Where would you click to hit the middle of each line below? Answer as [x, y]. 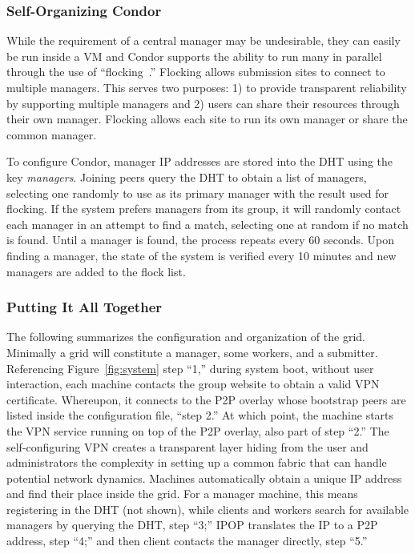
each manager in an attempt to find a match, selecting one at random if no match [207, 224]
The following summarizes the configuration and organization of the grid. [186, 337]
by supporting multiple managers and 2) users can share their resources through [203, 103]
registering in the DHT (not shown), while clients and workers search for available [208, 509]
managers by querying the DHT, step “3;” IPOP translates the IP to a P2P [192, 525]
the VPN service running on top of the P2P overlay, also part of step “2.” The [198, 430]
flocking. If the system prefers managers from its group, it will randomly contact [204, 209]
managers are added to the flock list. [96, 271]
